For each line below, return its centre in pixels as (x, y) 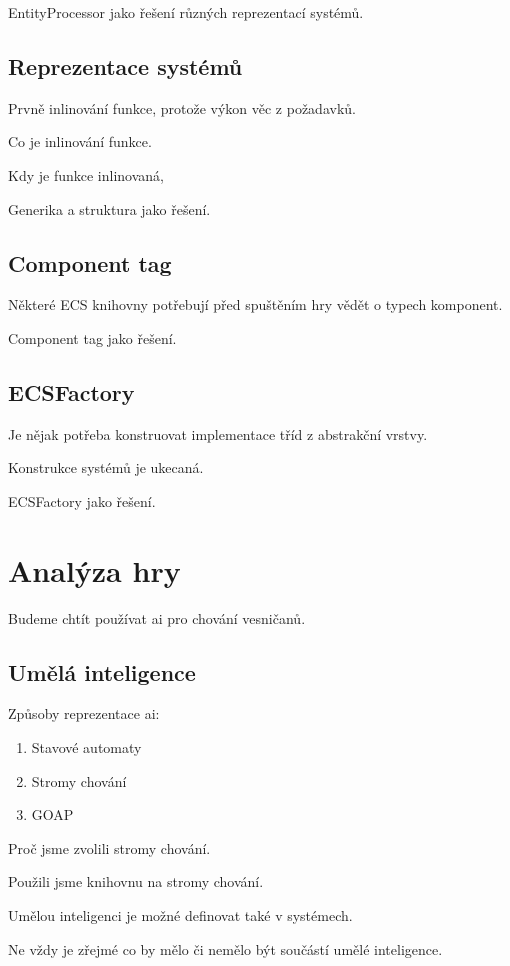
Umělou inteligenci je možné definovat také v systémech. (180, 915)
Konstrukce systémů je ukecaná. (106, 467)
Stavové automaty (86, 747)
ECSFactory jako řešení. (82, 500)
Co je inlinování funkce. (80, 141)
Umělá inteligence (102, 671)
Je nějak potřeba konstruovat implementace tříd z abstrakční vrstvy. (218, 433)
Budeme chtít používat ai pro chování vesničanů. (157, 617)
